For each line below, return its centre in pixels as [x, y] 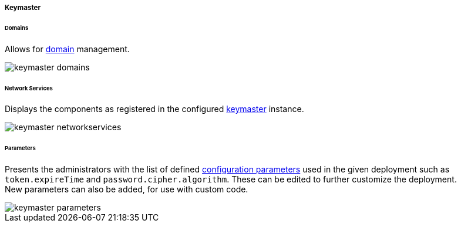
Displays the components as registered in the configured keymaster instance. [154, 109]
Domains [17, 28]
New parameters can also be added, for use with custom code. [127, 189]
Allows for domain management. [67, 49]
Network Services [29, 88]
